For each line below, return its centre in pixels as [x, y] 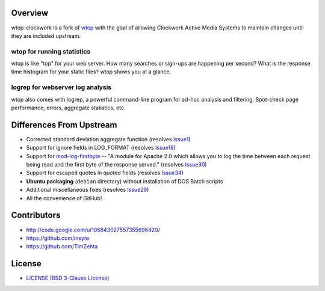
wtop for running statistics [51, 51]
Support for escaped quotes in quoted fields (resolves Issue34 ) [105, 173]
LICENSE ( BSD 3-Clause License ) [68, 278]
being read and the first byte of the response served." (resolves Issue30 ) [116, 165]
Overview [30, 13]
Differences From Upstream [64, 125]
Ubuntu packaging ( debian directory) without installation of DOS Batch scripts [125, 181]
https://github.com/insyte [58, 238]
